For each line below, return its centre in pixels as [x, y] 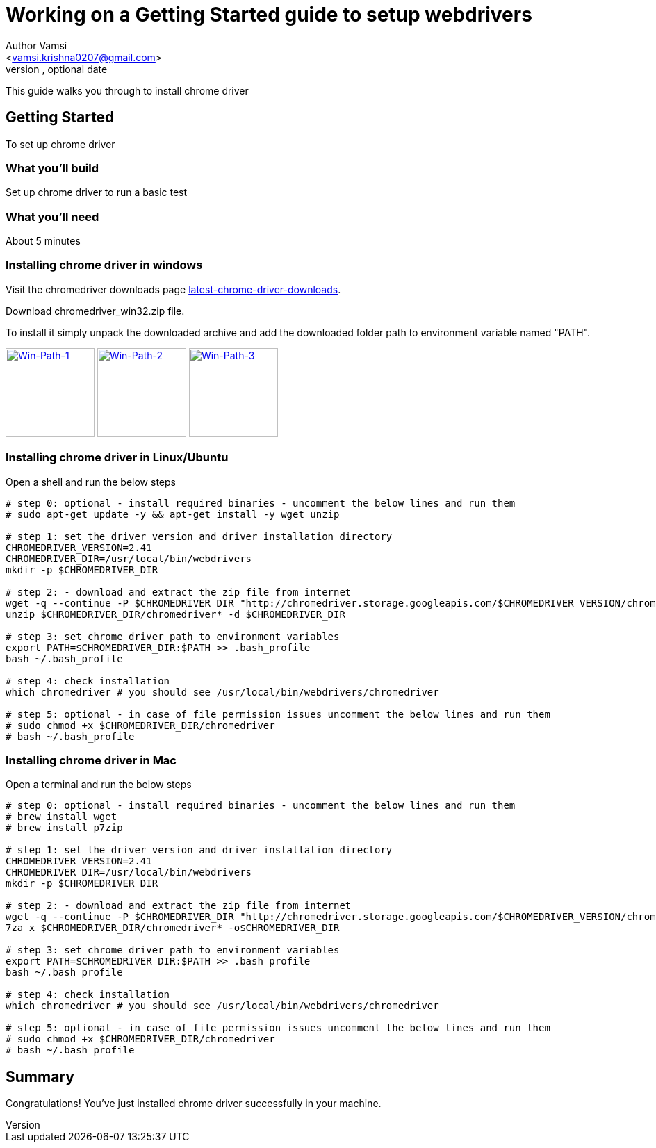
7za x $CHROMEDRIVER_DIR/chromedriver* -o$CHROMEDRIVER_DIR [173, 928]
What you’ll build [52, 168]
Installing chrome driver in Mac [91, 760]
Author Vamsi [36, 45]
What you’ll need [52, 216]
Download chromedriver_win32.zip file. [95, 311]
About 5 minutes [43, 241]
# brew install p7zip [64, 828]
